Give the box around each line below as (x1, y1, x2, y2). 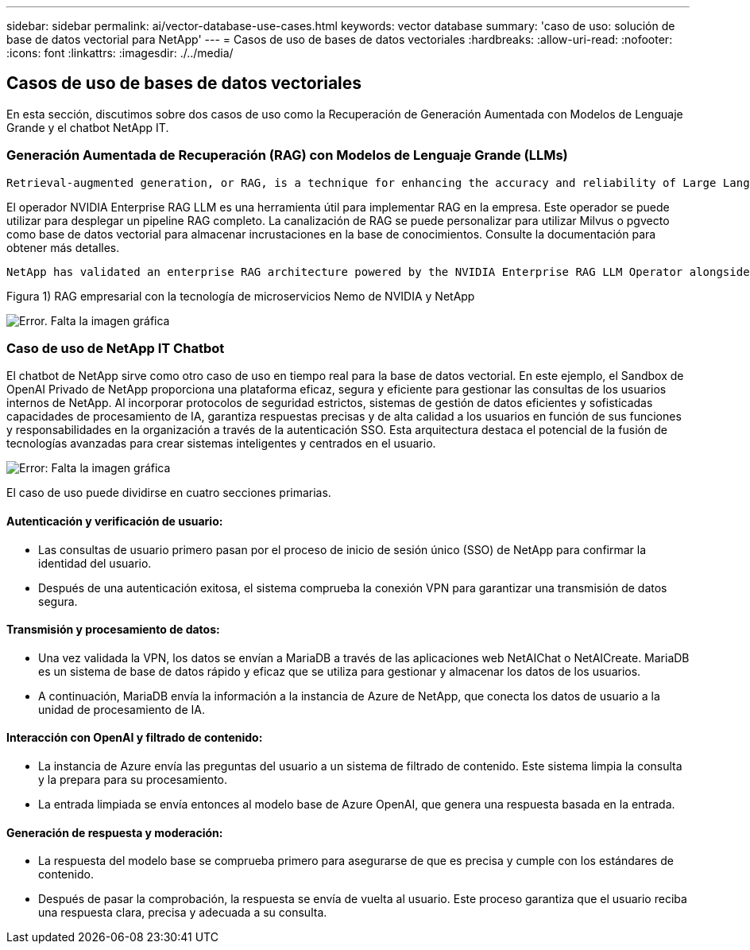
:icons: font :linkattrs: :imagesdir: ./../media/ (6, 46, 234, 60)
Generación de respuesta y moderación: (6, 825, 223, 839)
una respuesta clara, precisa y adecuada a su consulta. (38, 905, 327, 920)
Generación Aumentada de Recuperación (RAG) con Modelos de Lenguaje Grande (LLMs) (6, 147, 568, 164)
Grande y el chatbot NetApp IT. (6, 120, 169, 134)
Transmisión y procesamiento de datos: (6, 622, 220, 637)
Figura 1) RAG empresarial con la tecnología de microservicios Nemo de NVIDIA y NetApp (6, 289, 475, 303)
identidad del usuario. (38, 556, 152, 570)
